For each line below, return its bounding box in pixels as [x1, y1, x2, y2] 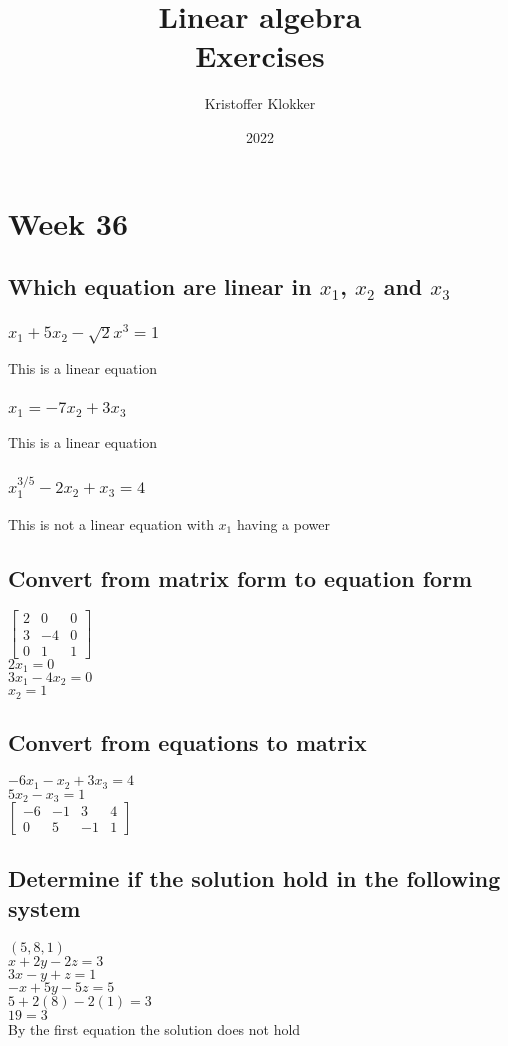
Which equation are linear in [8, 271, 312, 302]
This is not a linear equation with [8, 513, 214, 534]
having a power [236, 513, 330, 534]
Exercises [195, 35, 325, 76]
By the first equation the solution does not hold [8, 1018, 301, 1039]
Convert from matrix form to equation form [8, 562, 473, 593]
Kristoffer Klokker [204, 93, 316, 114]
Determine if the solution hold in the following [8, 863, 501, 894]
